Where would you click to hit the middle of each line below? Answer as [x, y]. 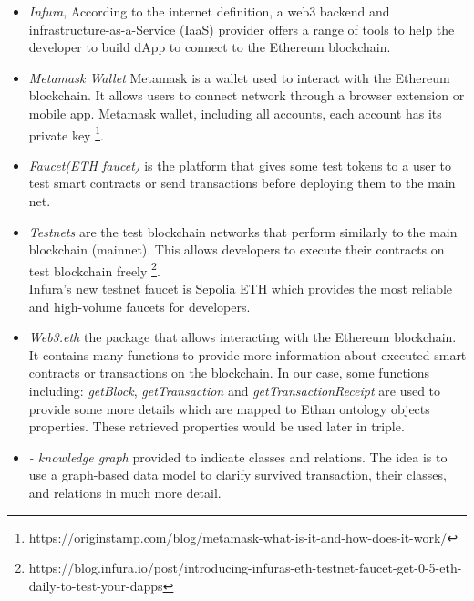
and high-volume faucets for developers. [139, 306]
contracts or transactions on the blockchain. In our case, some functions [229, 373]
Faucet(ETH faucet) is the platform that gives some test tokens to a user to [240, 165]
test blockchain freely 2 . [94, 269]
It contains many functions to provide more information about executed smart [247, 354]
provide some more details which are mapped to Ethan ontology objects [229, 408]
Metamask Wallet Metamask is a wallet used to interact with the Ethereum [239, 77]
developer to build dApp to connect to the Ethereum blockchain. [210, 47]
